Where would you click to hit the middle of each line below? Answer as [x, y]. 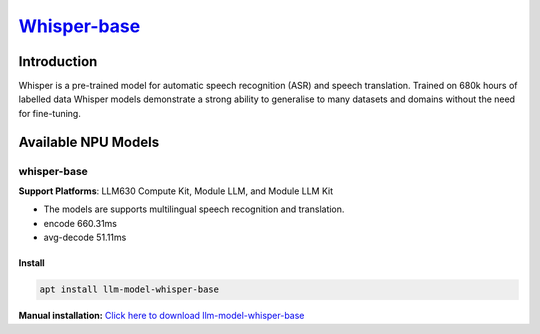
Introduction [58, 61]
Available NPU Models [89, 141]
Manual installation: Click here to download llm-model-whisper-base [161, 316]
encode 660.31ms [80, 223]
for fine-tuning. [50, 113]
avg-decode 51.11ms [85, 237]
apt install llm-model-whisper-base [129, 289]
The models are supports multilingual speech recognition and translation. [194, 209]
